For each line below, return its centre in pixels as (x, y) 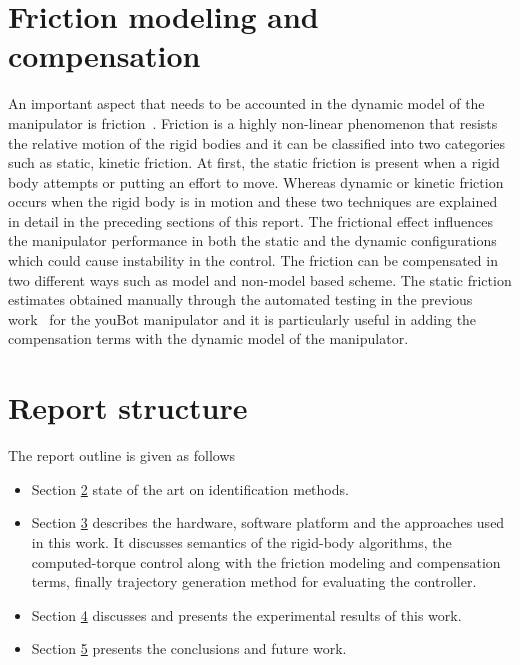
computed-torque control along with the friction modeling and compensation (266, 561)
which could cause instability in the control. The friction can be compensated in (253, 260)
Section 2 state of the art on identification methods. (190, 488)
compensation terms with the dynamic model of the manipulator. (208, 338)
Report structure (128, 407)
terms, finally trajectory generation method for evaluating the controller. (254, 581)
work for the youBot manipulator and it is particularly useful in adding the (242, 318)
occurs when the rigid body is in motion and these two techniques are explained (253, 201)
